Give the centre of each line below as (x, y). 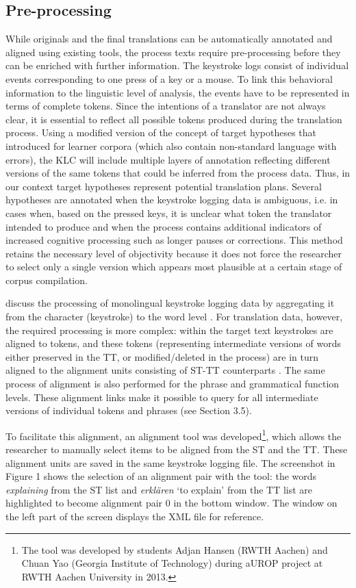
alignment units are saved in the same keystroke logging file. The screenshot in (170, 462)
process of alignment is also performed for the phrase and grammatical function (173, 384)
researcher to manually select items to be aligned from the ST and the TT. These (177, 449)
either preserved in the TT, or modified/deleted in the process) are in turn (162, 356)
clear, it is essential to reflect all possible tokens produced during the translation (174, 119)
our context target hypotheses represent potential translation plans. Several (164, 186)
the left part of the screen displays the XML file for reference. (135, 516)
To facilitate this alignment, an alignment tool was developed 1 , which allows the (174, 435)
